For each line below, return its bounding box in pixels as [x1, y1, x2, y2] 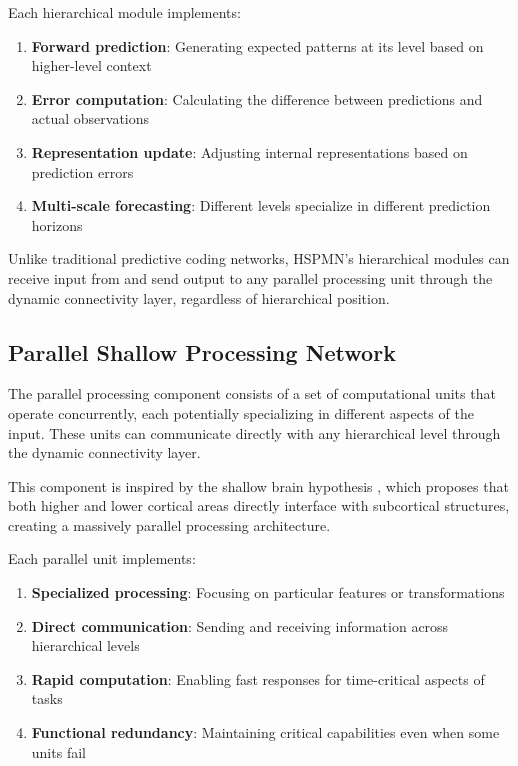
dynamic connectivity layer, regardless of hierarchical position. [8, 287, 390, 308]
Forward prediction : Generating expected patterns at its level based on [31, 35, 484, 56]
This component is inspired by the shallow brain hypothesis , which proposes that [8, 475, 509, 496]
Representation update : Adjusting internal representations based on [31, 141, 468, 162]
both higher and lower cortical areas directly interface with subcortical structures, [8, 495, 510, 516]
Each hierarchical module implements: [8, 2, 241, 22]
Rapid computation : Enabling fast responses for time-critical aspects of [31, 668, 485, 689]
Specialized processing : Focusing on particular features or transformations [31, 582, 505, 603]
